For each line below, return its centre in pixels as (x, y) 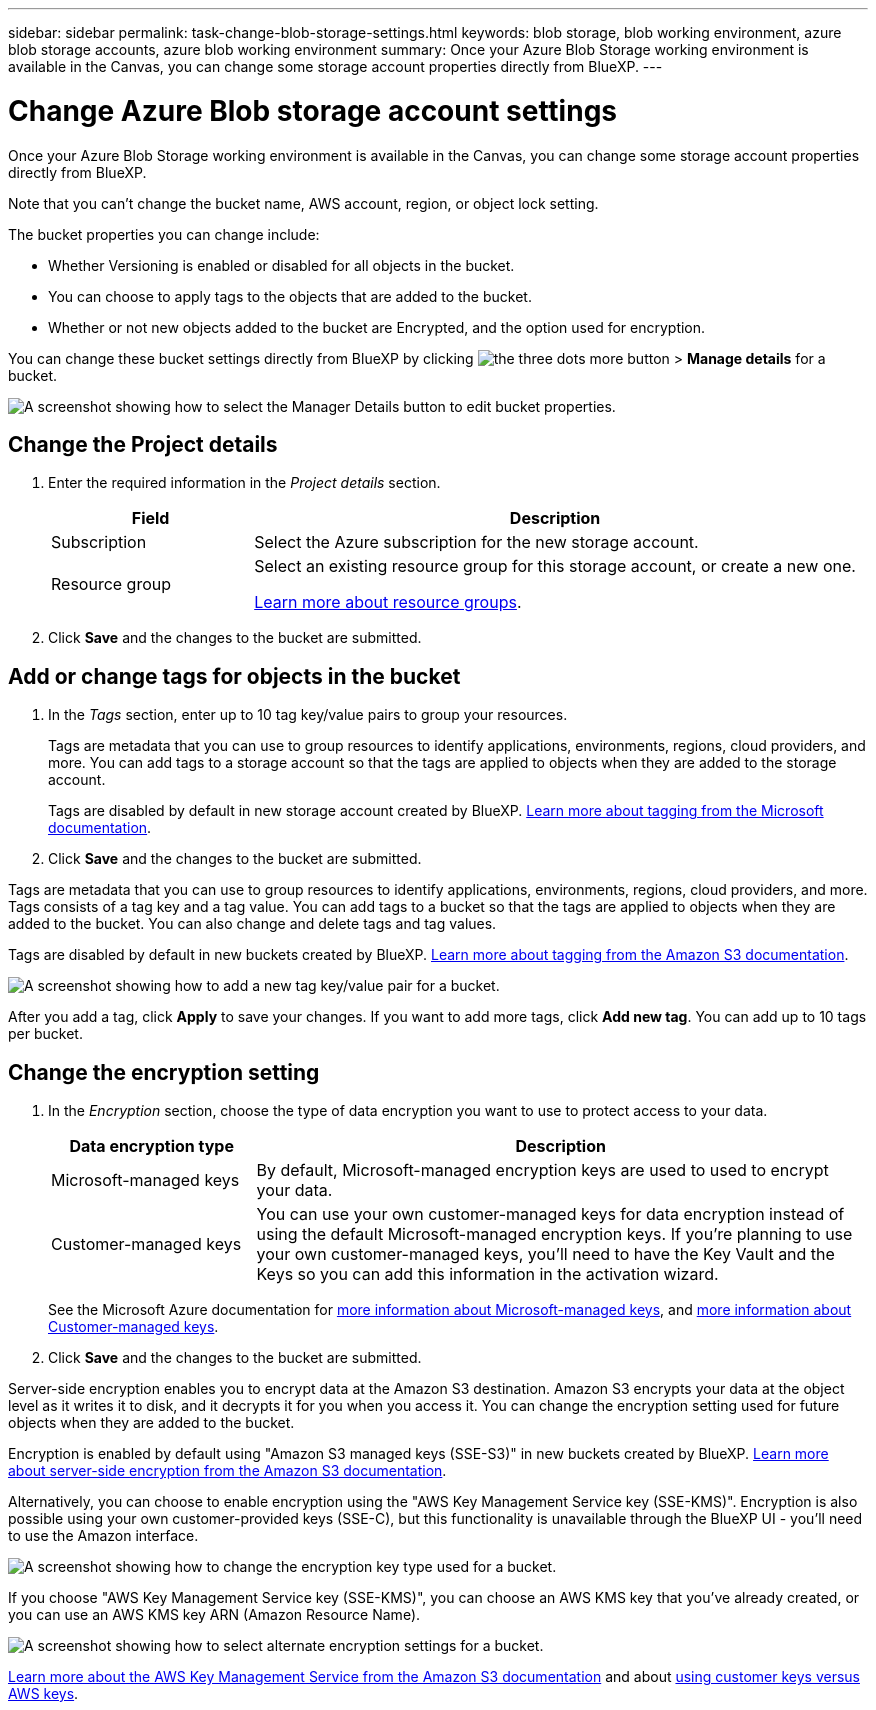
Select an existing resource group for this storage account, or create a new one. (555, 566)
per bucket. (45, 1034)
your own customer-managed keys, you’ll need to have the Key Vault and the (545, 1254)
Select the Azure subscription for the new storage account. (476, 542)
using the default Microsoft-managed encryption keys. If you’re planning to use (554, 1234)
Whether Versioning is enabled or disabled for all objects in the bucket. (281, 265)
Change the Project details (143, 444)
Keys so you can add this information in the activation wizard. (487, 1274)
